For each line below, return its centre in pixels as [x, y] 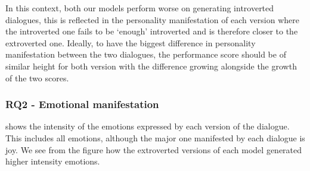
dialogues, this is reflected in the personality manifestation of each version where [152, 19]
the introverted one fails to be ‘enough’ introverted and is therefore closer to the [152, 31]
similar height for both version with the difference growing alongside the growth [151, 66]
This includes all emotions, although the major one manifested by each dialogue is [155, 137]
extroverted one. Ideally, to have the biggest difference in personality [131, 42]
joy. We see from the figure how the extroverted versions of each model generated [154, 149]
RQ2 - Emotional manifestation [82, 104]
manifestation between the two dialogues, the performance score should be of [146, 54]
